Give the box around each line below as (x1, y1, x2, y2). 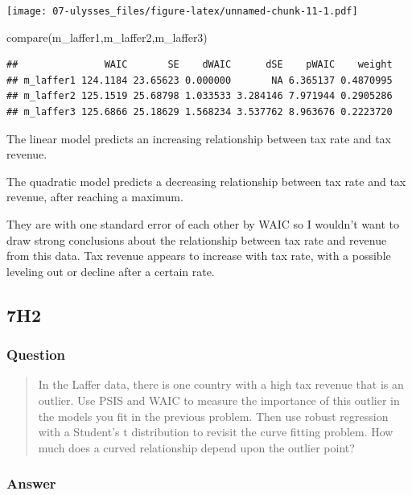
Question (6, 344, 66, 365)
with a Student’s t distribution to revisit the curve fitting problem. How (38, 423, 393, 440)
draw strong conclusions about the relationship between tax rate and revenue (6, 231, 387, 248)
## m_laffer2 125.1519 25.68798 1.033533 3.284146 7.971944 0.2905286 (6, 90, 393, 102)
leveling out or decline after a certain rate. (6, 262, 215, 279)
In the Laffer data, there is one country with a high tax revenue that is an (38, 376, 404, 393)
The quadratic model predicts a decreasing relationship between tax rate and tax (6, 172, 406, 189)
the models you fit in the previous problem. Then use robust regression (38, 407, 389, 424)
